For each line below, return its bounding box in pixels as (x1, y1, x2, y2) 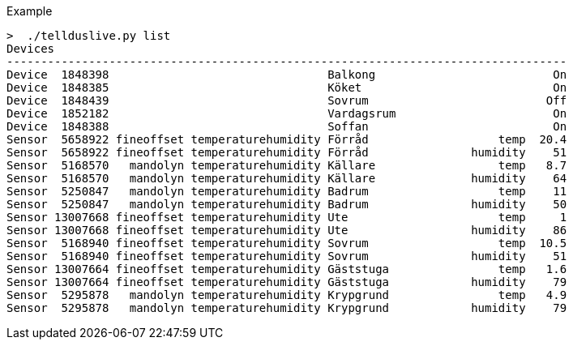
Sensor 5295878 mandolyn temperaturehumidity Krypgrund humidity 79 (6, 301, 567, 314)
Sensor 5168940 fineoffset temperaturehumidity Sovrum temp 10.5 (6, 237, 567, 250)
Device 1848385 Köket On (6, 81, 567, 94)
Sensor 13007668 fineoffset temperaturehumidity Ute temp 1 (6, 211, 567, 224)
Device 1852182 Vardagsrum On (6, 107, 567, 120)
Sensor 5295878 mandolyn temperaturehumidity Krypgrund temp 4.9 (6, 288, 567, 301)
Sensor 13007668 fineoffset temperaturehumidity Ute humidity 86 (6, 224, 567, 237)
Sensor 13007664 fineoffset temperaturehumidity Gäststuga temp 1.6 (6, 263, 567, 276)
